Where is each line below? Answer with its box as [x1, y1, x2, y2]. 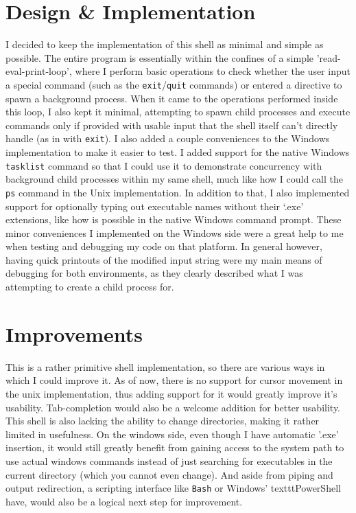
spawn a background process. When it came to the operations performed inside [5, 91, 338, 105]
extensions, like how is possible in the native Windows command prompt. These [5, 212, 342, 227]
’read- [316, 50, 341, 65]
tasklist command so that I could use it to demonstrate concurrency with [5, 158, 322, 172]
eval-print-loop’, [5, 64, 72, 78]
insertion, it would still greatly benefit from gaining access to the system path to [5, 440, 344, 455]
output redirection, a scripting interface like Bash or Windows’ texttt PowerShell [5, 481, 341, 495]
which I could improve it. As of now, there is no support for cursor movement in [5, 373, 343, 387]
